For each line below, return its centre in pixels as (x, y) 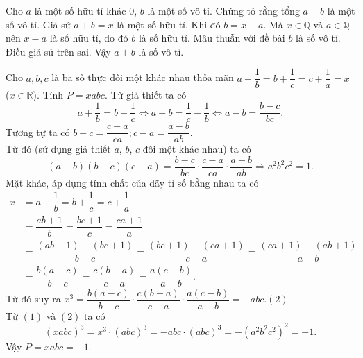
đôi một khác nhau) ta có (197, 149)
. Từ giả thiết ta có (145, 95)
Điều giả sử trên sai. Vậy (58, 51)
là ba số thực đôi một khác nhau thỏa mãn (143, 77)
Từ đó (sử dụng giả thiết (58, 149)
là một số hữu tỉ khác (80, 10)
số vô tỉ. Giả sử (38, 24)
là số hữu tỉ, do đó (89, 38)
